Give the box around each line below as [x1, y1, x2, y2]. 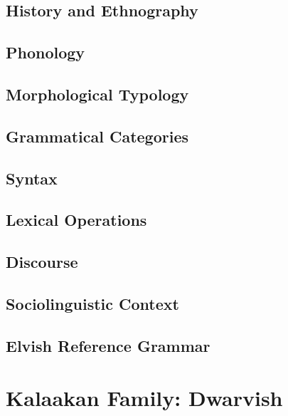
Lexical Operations [6, 209, 147, 231]
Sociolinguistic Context [6, 292, 179, 314]
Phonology [6, 41, 85, 63]
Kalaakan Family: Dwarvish [6, 383, 283, 412]
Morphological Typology [6, 83, 189, 105]
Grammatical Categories [6, 125, 188, 147]
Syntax [6, 167, 58, 189]
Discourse [6, 251, 78, 273]
